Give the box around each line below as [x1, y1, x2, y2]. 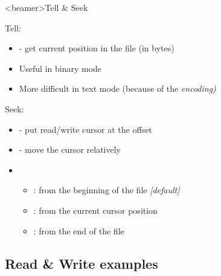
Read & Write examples [5, 254, 158, 272]
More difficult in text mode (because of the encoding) [19, 82, 216, 95]
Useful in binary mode [19, 62, 102, 74]
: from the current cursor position [33, 204, 158, 216]
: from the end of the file [33, 224, 124, 237]
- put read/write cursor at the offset [19, 123, 152, 135]
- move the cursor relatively [19, 143, 121, 156]
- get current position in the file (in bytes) [19, 42, 175, 54]
